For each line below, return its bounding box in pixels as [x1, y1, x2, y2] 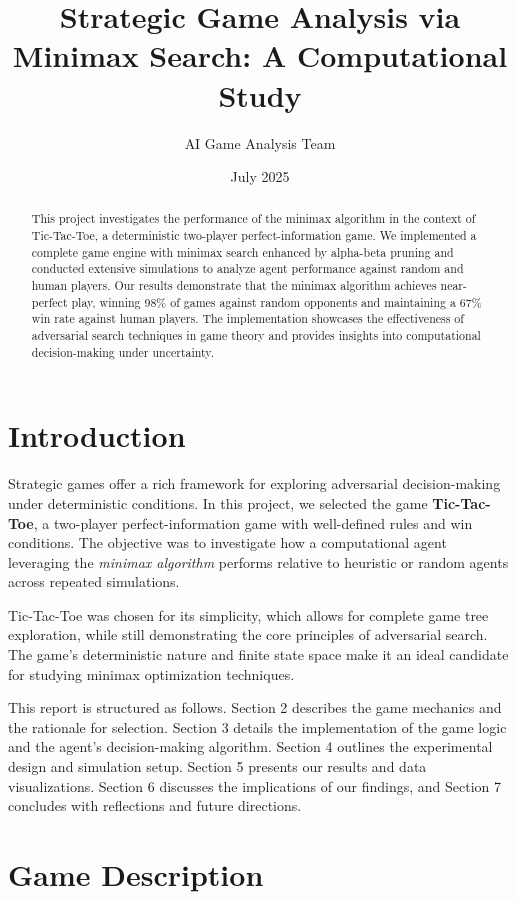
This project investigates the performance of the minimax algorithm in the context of [31, 210, 476, 227]
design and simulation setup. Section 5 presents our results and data [8, 756, 427, 777]
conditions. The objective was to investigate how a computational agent [8, 532, 447, 553]
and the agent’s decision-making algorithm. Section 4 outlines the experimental [8, 736, 493, 757]
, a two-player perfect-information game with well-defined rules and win [33, 512, 473, 533]
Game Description [8, 854, 264, 895]
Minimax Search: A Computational [12, 35, 508, 76]
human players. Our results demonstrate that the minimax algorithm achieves [31, 277, 437, 294]
